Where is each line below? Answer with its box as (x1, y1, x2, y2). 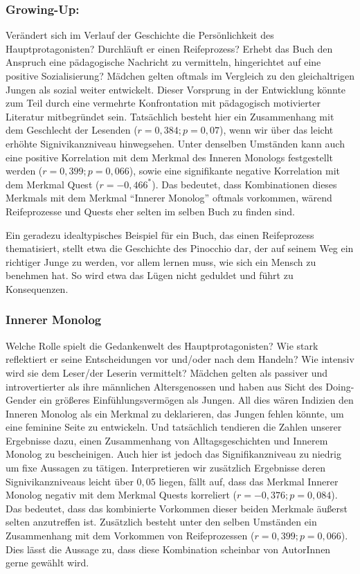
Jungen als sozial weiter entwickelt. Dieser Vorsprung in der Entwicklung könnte (6, 82, 346, 96)
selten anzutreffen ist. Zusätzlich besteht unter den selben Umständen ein (6, 514, 317, 529)
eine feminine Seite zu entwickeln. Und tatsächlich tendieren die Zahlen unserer (6, 420, 342, 434)
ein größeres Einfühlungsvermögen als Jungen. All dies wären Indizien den (39, 393, 354, 407)
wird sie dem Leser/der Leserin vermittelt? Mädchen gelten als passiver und (6, 365, 327, 379)
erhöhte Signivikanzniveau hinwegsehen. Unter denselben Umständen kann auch (6, 136, 345, 150)
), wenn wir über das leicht (219, 123, 334, 137)
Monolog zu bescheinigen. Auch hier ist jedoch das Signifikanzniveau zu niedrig (6, 447, 341, 461)
